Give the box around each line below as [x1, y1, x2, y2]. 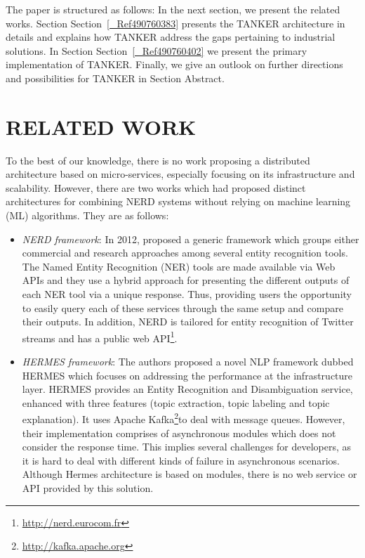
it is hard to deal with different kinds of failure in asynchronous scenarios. [22, 453, 340, 467]
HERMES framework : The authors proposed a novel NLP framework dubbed [22, 354, 354, 369]
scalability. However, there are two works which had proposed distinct [6, 180, 306, 195]
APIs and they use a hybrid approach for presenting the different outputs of [22, 273, 350, 287]
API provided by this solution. [22, 481, 154, 495]
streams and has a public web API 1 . [22, 328, 178, 345]
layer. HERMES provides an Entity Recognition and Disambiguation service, [22, 382, 353, 396]
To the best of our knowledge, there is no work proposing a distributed [6, 153, 310, 167]
